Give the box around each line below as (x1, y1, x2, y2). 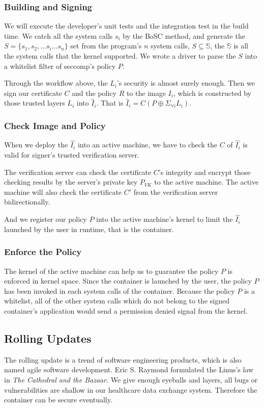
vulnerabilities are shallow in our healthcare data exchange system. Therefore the (4, 384, 257, 395)
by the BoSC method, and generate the (123, 30, 245, 41)
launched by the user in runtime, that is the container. (4, 223, 174, 234)
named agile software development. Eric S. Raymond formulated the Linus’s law (4, 364, 254, 375)
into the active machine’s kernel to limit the (96, 214, 233, 224)
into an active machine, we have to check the (77, 139, 218, 150)
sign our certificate (4, 87, 62, 98)
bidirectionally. (4, 196, 50, 207)
